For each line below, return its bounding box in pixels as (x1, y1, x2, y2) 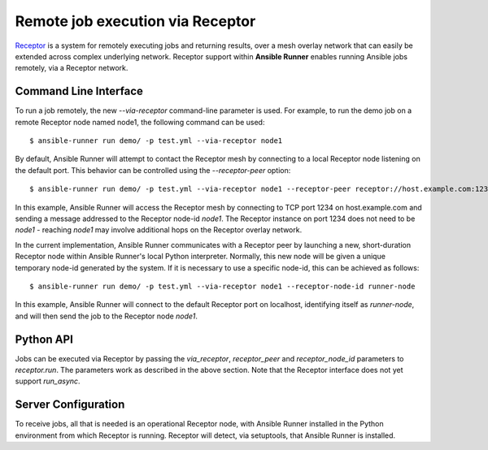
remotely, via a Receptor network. (15, 63, 129, 73)
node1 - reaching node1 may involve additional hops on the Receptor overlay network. (15, 225, 303, 235)
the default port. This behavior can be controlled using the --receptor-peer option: (15, 165, 291, 175)
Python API (15, 332, 73, 346)
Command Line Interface (15, 84, 144, 98)
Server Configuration (15, 398, 125, 412)
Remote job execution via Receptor (15, 12, 256, 30)
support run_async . (15, 376, 81, 386)
